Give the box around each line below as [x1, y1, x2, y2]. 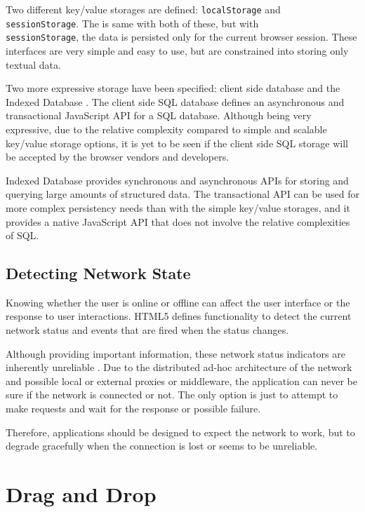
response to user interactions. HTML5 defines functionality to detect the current [6, 309, 352, 323]
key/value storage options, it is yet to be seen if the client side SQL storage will [6, 135, 348, 150]
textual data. [6, 57, 61, 72]
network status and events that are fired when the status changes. [6, 323, 289, 337]
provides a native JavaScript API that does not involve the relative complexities [6, 214, 350, 229]
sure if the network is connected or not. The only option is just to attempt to [6, 387, 338, 402]
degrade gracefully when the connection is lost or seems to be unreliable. [6, 438, 318, 453]
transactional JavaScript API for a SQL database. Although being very [6, 108, 312, 123]
